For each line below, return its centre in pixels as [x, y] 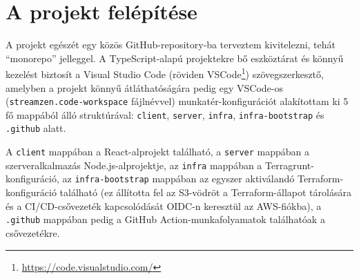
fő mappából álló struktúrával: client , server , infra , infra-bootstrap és [165, 114]
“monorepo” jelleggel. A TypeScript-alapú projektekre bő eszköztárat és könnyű [175, 58]
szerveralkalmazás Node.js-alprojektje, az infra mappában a [134, 165]
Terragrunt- [290, 165]
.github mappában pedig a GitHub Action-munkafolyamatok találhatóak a [165, 219]
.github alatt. [36, 128]
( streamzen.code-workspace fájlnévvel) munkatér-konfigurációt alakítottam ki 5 [177, 101]
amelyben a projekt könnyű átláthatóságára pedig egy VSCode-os [144, 87]
